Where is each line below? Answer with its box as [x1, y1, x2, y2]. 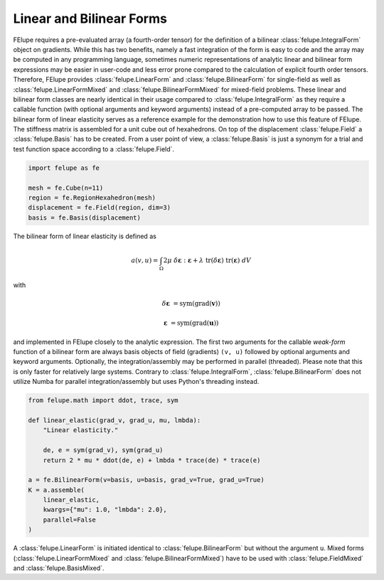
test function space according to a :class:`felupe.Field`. [13, 144, 174, 153]
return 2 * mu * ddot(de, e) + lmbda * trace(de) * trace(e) [43, 456, 261, 464]
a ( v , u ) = [131, 256, 159, 264]
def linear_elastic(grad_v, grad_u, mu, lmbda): [28, 416, 201, 424]
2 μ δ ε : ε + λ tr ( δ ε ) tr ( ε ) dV [163, 256, 252, 264]
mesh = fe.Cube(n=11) [28, 183, 104, 192]
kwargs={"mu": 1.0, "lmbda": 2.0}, [43, 505, 167, 514]
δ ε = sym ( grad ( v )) [161, 299, 220, 307]
